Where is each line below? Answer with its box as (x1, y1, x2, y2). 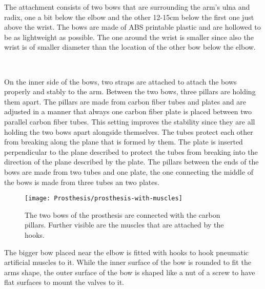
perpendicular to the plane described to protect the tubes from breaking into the (4, 146, 258, 157)
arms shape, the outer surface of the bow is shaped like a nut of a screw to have (4, 266, 255, 277)
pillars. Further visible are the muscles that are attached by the (25, 219, 224, 230)
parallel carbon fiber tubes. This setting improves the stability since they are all (4, 116, 255, 127)
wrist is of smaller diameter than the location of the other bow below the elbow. (4, 42, 256, 52)
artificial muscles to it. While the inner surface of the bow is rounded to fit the (4, 257, 251, 267)
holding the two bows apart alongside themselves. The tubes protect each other (4, 126, 253, 137)
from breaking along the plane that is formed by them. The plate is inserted (4, 136, 243, 147)
